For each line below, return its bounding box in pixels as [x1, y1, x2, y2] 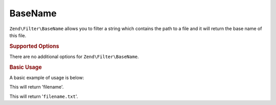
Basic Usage [9, 64, 42, 71]
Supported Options [9, 42, 59, 49]
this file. [9, 32, 27, 38]
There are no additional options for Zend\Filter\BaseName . [9, 54, 139, 60]
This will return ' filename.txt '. [9, 93, 78, 99]
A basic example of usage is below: [9, 74, 84, 81]
